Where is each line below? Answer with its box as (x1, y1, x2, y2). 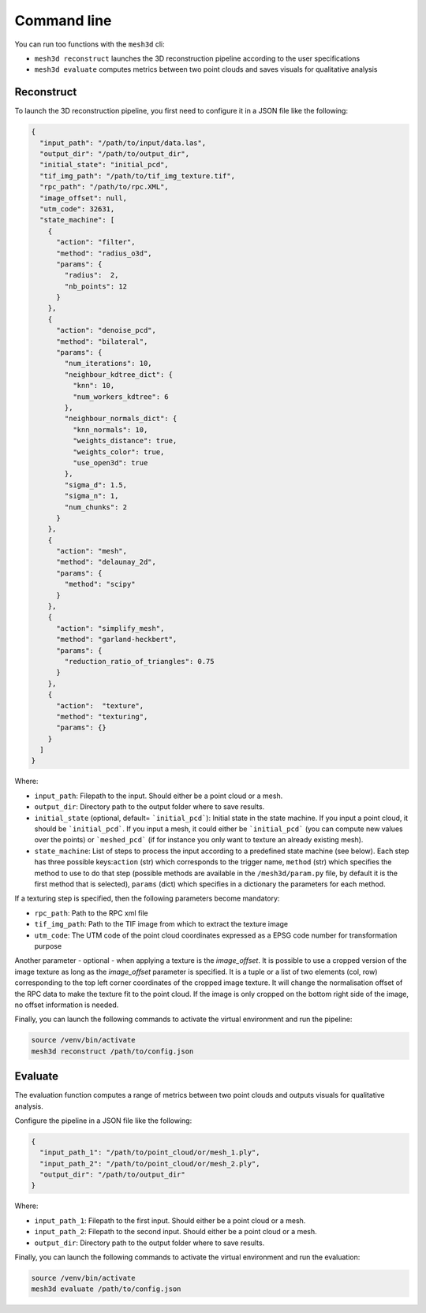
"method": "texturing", (56, 712, 148, 721)
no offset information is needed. (14, 1000, 119, 1009)
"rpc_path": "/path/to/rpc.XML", (39, 182, 169, 192)
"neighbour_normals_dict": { (64, 414, 177, 423)
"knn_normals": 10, (72, 425, 148, 434)
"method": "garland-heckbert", (56, 635, 177, 644)
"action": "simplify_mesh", (56, 624, 165, 632)
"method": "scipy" (64, 580, 136, 589)
